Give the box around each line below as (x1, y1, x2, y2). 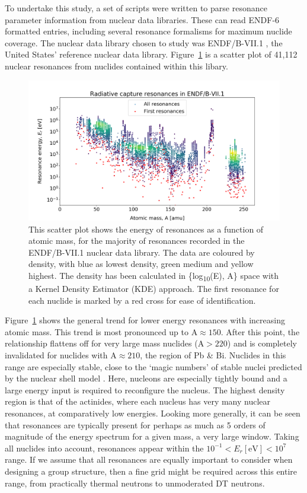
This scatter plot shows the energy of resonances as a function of (28, 222, 264, 235)
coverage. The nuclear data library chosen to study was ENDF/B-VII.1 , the (5, 36, 283, 49)
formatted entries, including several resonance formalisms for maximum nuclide (5, 25, 292, 37)
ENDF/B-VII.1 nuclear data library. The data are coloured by (28, 246, 255, 258)
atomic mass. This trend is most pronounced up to (5, 325, 189, 338)
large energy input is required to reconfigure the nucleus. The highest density (5, 383, 285, 396)
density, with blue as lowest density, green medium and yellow (28, 257, 254, 270)
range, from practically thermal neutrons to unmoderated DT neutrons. (5, 476, 265, 489)
